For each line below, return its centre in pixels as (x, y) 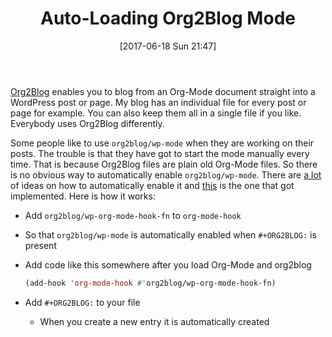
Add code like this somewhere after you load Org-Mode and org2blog (168, 264)
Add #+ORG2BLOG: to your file (82, 302)
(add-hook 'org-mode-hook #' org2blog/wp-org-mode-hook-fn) (150, 283)
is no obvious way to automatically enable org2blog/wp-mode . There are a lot (166, 174)
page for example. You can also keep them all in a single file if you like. (156, 113)
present (40, 245)
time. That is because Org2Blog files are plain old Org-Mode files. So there (164, 164)
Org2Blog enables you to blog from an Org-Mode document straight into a (163, 91)
